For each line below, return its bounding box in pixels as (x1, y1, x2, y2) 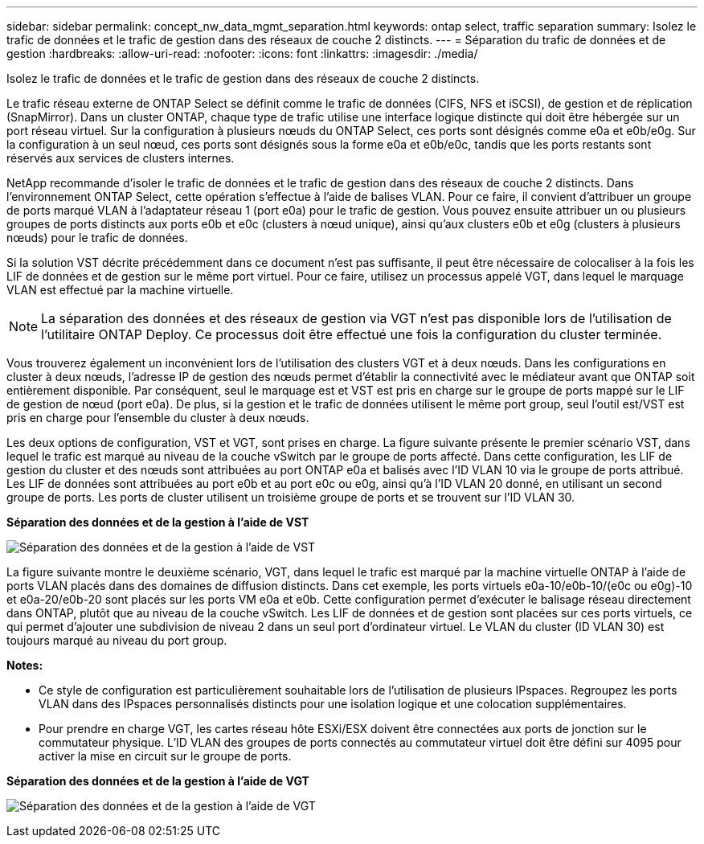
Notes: (6, 658, 43, 672)
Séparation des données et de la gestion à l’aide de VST (6, 515, 309, 529)
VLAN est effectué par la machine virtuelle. (6, 283, 234, 297)
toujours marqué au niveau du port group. (6, 633, 227, 647)
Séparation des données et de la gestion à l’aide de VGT (6, 774, 309, 788)
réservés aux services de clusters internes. (6, 151, 235, 165)
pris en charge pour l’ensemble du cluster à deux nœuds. (6, 411, 309, 424)
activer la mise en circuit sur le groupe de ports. (39, 749, 292, 763)
